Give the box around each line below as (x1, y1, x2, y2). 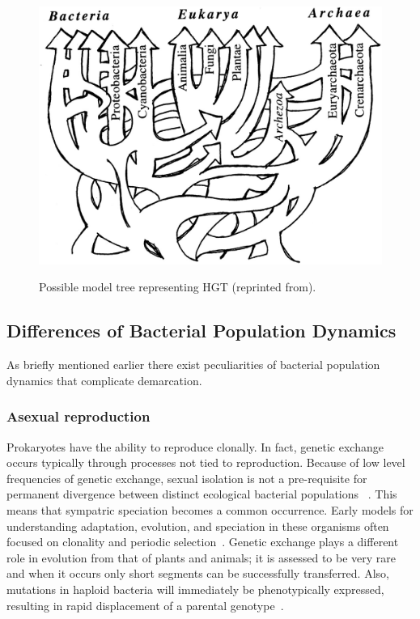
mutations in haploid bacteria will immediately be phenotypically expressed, (6, 580, 384, 597)
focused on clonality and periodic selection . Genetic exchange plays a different (6, 533, 399, 550)
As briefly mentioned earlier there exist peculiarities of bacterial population (6, 356, 380, 373)
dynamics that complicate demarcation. (6, 371, 202, 388)
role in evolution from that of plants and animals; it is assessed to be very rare (6, 549, 396, 566)
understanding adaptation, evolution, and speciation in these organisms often (6, 517, 389, 534)
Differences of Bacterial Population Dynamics (6, 318, 397, 343)
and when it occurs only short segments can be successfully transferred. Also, (6, 565, 389, 582)
